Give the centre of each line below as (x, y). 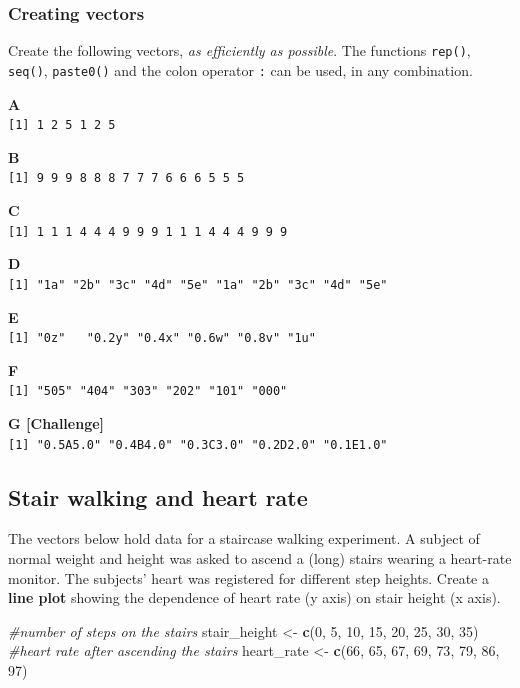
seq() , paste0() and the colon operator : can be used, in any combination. (240, 69)
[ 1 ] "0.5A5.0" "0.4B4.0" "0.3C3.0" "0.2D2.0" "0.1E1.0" (198, 444)
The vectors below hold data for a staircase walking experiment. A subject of (244, 538)
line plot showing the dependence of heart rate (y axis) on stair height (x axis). (254, 597)
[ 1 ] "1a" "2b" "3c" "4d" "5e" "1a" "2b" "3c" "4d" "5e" (198, 284)
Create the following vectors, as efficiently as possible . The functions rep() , (239, 50)
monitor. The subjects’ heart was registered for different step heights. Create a (248, 577)
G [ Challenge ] (56, 423)
